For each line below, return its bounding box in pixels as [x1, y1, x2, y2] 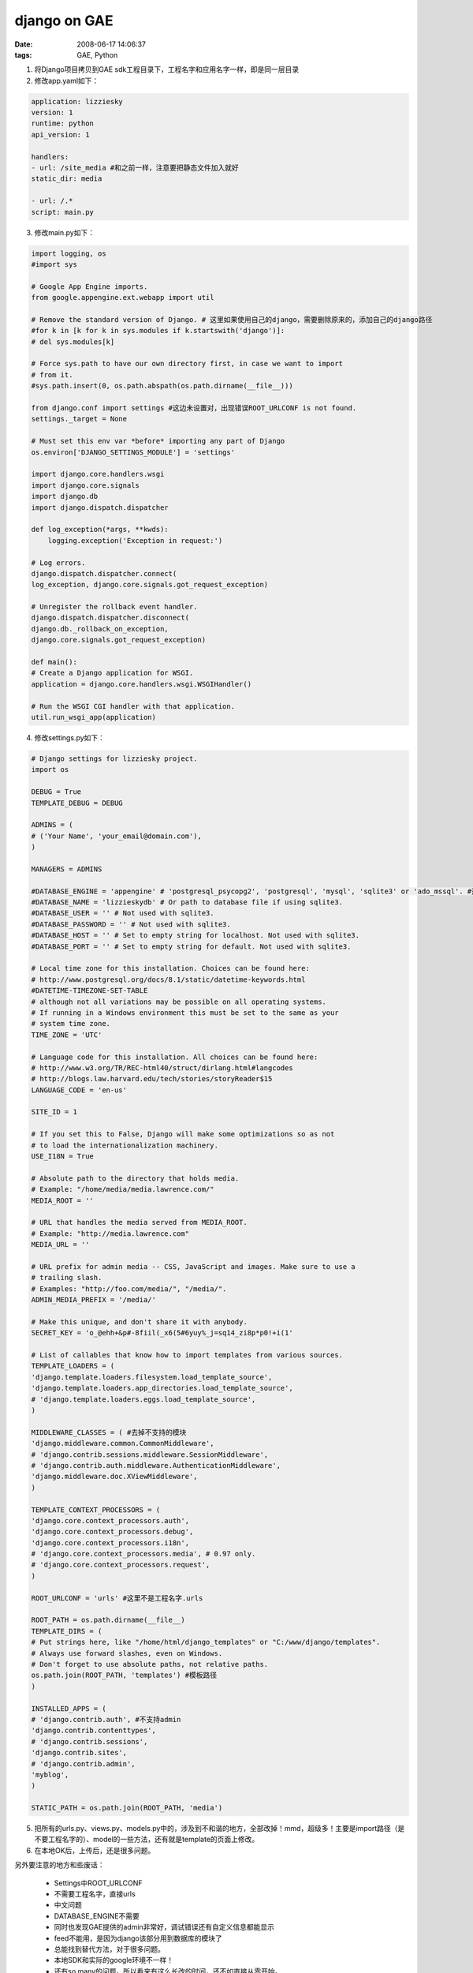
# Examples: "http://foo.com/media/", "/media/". [31, 1284, 227, 1293]
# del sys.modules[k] [31, 337, 115, 346]
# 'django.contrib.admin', [31, 1759, 136, 1768]
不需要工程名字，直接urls [54, 1889, 136, 1898]
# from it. [31, 370, 73, 379]
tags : [14, 50, 32, 59]
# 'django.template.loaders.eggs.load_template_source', [31, 1395, 256, 1404]
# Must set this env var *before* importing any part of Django [31, 436, 285, 446]
